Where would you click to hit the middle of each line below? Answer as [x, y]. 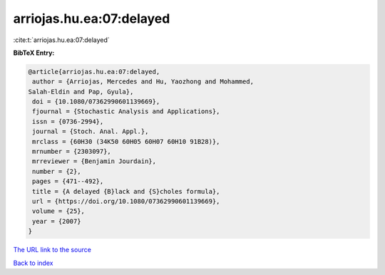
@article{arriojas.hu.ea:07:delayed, [94, 72]
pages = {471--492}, [68, 181]
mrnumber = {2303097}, [72, 152]
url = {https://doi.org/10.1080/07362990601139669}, [126, 201]
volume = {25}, [59, 211]
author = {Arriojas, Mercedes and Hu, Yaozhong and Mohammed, [143, 82]
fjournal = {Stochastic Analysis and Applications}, [126, 111]
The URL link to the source [52, 250]
